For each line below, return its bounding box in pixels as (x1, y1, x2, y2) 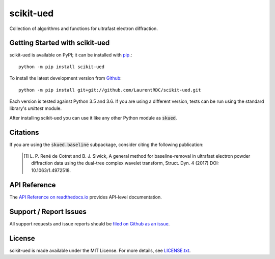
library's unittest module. (9, 105, 62, 111)
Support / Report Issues (9, 207, 87, 216)
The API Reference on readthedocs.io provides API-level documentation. (9, 194, 162, 200)
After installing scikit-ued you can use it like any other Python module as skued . (9, 114, 177, 121)
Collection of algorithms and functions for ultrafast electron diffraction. (9, 25, 158, 32)
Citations (9, 128, 39, 137)
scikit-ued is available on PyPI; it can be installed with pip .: (9, 52, 132, 58)
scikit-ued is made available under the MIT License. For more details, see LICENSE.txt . (9, 247, 191, 253)
